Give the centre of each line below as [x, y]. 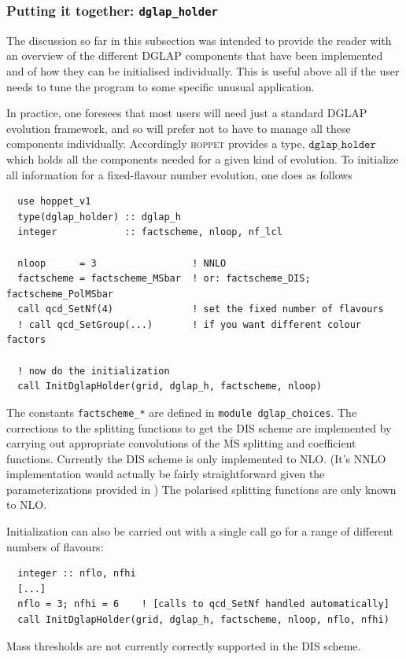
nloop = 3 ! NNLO [122, 263]
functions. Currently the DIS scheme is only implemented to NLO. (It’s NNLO [196, 458]
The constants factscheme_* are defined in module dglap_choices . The [182, 412]
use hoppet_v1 [54, 202]
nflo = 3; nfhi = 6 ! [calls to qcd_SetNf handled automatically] [203, 604]
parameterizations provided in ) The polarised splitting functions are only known [201, 489]
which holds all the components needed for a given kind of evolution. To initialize [203, 158]
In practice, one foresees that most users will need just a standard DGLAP [187, 113]
